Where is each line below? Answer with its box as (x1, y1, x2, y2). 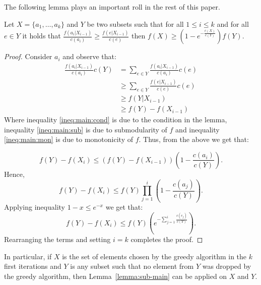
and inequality (175, 124, 220, 134)
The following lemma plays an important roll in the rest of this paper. (4, 2, 220, 12)
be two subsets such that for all (87, 18, 184, 29)
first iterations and (4, 261, 61, 271)
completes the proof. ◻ (130, 234, 203, 245)
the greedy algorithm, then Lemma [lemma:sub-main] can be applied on (4, 270, 227, 281)
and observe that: (62, 51, 116, 62)
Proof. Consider (4, 51, 52, 62)
